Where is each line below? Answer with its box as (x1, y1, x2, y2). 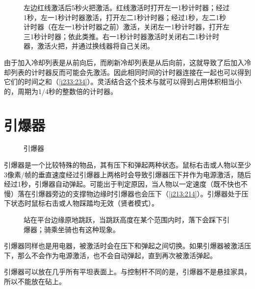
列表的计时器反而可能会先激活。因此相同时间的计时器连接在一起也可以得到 (10, 67, 251, 77)
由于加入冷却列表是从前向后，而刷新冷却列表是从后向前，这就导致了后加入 (4, 57, 244, 67)
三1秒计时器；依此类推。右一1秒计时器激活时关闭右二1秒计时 (24, 31, 219, 41)
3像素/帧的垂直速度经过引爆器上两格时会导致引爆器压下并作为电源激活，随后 (4, 169, 251, 179)
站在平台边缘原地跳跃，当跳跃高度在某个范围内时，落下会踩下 (24, 215, 223, 225)
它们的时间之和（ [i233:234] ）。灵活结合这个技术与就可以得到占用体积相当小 (4, 76, 242, 87)
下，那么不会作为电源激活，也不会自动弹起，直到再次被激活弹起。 (4, 250, 217, 260)
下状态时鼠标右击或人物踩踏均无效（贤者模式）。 (4, 198, 158, 208)
